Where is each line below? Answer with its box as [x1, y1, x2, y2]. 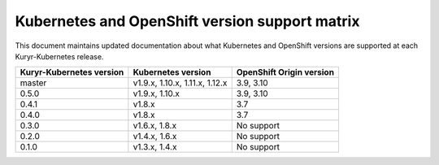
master [20, 77, 47, 89]
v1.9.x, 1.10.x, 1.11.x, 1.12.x [133, 77, 228, 89]
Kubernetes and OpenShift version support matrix [15, 12, 360, 30]
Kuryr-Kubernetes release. [15, 51, 104, 61]
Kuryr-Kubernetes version [20, 67, 124, 78]
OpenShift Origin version [236, 67, 335, 78]
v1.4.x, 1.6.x [133, 131, 177, 142]
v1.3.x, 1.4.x [133, 141, 177, 153]
